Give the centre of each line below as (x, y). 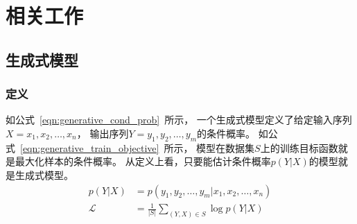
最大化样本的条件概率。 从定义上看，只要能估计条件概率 (143, 161)
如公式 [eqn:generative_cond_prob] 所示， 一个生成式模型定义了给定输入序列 (179, 120)
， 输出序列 (103, 133)
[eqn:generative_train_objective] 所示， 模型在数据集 (138, 147)
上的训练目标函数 (299, 147)
